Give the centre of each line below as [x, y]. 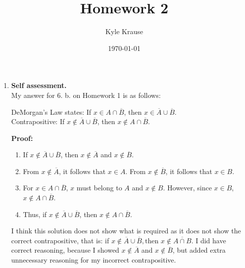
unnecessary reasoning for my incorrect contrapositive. [94, 260]
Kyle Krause [124, 31]
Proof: [22, 138]
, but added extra [199, 250]
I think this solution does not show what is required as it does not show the [126, 231]
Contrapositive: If [38, 121]
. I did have [209, 240]
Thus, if [35, 214]
